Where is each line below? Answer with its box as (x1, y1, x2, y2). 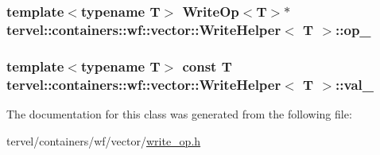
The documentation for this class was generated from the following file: (6, 105, 352, 122)
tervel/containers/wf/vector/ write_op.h (6, 132, 201, 149)
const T (182, 56, 232, 76)
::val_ (335, 74, 374, 94)
